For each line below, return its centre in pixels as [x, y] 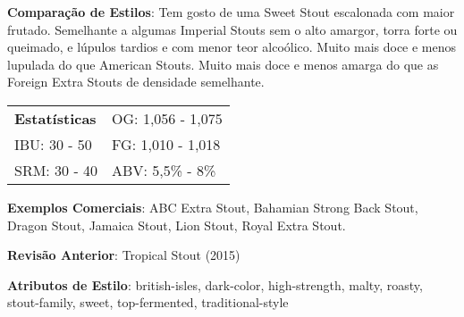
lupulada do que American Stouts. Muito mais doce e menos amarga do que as [223, 64]
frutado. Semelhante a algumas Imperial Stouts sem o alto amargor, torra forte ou [232, 29]
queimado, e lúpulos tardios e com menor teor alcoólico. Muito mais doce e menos [232, 47]
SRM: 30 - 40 [56, 170]
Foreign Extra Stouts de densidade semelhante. [136, 82]
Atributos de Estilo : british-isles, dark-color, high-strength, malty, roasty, [215, 284]
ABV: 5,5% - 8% [164, 170]
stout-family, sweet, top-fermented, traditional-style [148, 302]
